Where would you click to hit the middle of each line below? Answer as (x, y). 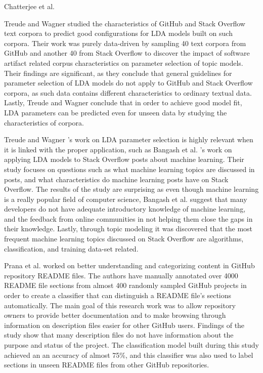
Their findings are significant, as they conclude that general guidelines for (118, 73)
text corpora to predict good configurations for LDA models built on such (118, 33)
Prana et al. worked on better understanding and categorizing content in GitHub (129, 265)
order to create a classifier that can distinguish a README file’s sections (118, 295)
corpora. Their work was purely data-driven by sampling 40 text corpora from (125, 43)
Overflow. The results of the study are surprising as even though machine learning (131, 189)
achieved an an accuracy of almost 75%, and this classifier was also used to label (129, 355)
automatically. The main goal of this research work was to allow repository (120, 305)
